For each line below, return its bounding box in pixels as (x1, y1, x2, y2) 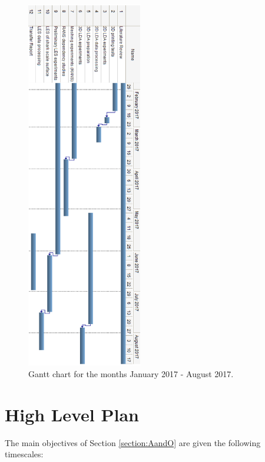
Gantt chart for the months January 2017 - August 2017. (28, 368, 234, 380)
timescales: (5, 448, 44, 460)
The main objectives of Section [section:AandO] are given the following (5, 436, 261, 448)
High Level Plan (5, 402, 139, 426)
